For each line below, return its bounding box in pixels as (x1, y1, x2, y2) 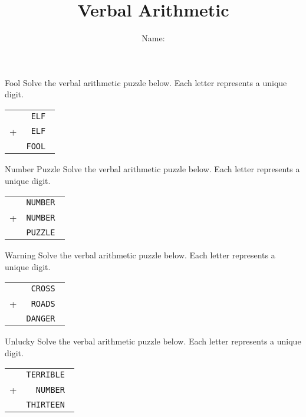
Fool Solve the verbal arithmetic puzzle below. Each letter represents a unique (5, 76, 287, 88)
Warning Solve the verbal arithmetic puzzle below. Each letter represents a (5, 249, 275, 261)
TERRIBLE (26, 370, 65, 380)
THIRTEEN (26, 400, 65, 410)
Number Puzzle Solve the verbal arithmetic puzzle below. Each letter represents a (5, 162, 300, 175)
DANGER (26, 314, 55, 324)
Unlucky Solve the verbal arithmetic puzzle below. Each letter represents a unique (5, 335, 301, 347)
